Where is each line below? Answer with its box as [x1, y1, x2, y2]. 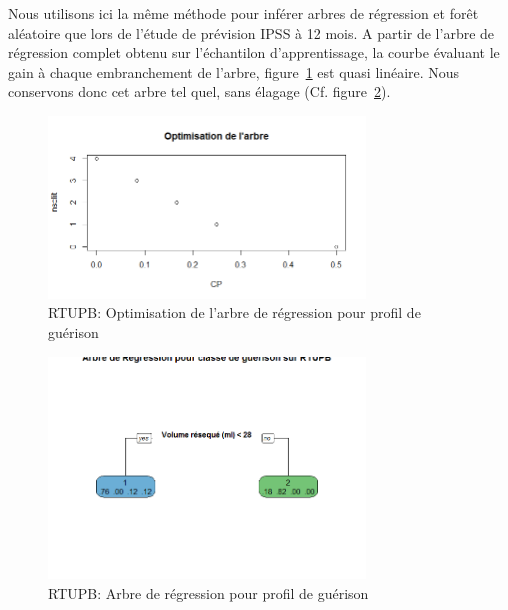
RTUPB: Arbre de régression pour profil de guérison [48, 582, 369, 603]
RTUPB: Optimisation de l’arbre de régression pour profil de [48, 302, 421, 323]
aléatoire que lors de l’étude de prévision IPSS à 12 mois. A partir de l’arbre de [8, 22, 495, 43]
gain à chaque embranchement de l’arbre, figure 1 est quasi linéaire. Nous [8, 61, 460, 82]
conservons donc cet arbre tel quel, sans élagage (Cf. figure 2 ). [8, 81, 391, 102]
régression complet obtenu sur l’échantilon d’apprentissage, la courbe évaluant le [8, 42, 500, 63]
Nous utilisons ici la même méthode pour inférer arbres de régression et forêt [8, 3, 479, 23]
